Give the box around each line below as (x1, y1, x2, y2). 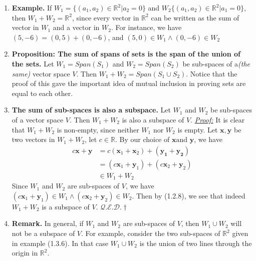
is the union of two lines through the (139, 237, 252, 248)
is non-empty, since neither (57, 124, 139, 134)
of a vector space (12, 114, 64, 124)
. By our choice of (115, 134, 170, 144)
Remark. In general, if (12, 218, 84, 228)
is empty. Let (177, 124, 218, 134)
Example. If (12, 2, 52, 12)
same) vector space (12, 68, 70, 78)
